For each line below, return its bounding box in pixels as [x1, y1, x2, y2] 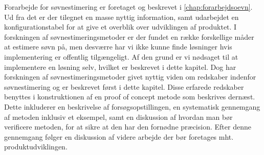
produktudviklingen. [4, 141, 68, 152]
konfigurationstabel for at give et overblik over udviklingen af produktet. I [4, 21, 237, 32]
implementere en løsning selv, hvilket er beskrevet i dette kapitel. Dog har [4, 61, 236, 72]
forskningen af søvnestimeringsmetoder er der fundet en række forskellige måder [4, 31, 254, 42]
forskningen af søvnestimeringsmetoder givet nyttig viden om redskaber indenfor [4, 71, 256, 82]
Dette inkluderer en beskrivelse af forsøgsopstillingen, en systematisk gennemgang [4, 101, 260, 112]
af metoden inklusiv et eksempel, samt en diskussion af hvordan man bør [4, 111, 233, 122]
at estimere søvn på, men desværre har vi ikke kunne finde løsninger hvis [4, 41, 232, 52]
